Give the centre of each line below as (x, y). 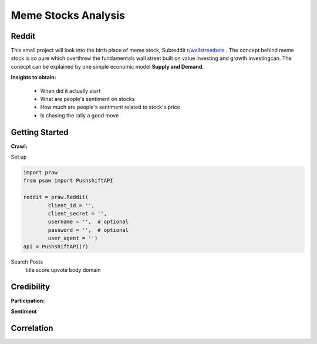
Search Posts (27, 262)
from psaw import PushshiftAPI (68, 181)
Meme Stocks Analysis (68, 15)
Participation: (28, 301)
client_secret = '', (77, 214)
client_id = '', (71, 205)
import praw (41, 173)
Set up (19, 157)
